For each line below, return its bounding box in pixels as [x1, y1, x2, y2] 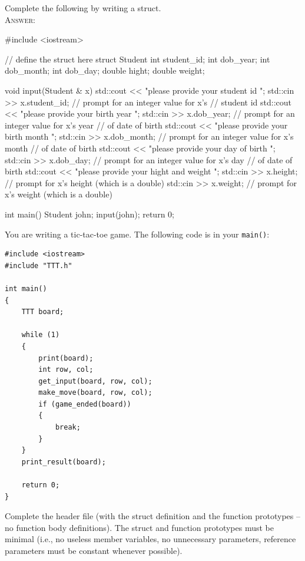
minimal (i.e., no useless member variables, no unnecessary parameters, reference [5, 533, 296, 545]
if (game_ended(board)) [38, 400, 131, 408]
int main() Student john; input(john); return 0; [5, 207, 174, 220]
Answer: [5, 13, 35, 25]
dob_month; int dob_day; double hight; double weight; [5, 64, 205, 77]
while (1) [21, 331, 60, 339]
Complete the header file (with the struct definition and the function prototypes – [5, 510, 300, 522]
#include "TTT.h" [5, 261, 72, 270]
